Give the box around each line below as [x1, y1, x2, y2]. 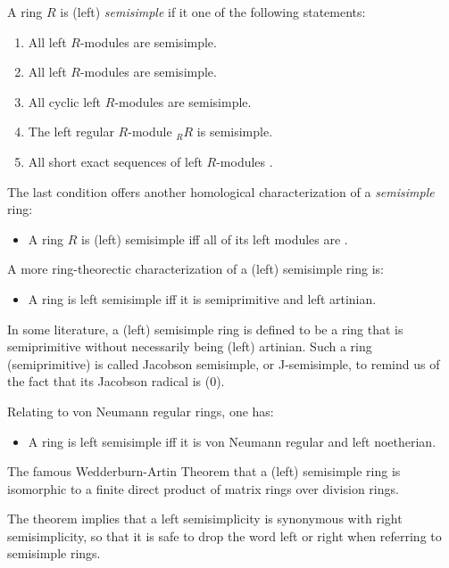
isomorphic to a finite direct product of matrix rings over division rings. [7, 479, 399, 498]
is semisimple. [196, 122, 273, 141]
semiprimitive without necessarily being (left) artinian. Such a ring [7, 337, 372, 356]
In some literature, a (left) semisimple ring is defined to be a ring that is [7, 319, 403, 338]
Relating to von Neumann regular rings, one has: [7, 401, 274, 420]
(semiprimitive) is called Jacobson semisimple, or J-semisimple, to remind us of [7, 354, 440, 373]
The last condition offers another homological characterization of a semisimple [7, 182, 435, 201]
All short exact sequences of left [28, 152, 203, 170]
